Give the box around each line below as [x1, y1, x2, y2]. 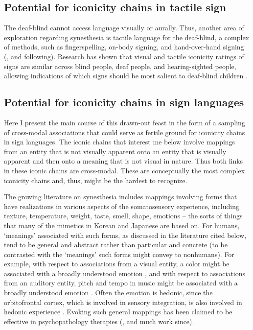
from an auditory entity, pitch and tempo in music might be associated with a [4, 278, 238, 288]
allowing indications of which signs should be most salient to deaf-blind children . [4, 71, 248, 81]
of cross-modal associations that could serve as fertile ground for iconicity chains [4, 127, 245, 137]
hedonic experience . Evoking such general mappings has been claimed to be [4, 306, 232, 317]
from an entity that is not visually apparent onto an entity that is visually [4, 146, 227, 156]
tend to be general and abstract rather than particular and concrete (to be [4, 239, 228, 250]
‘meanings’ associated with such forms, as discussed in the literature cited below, [4, 230, 247, 240]
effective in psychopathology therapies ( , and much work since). [4, 316, 194, 326]
